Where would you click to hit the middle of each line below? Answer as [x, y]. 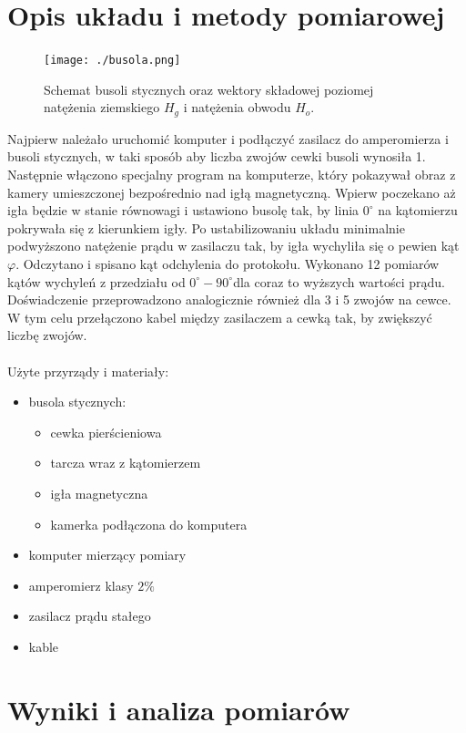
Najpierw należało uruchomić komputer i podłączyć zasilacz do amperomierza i [228, 138]
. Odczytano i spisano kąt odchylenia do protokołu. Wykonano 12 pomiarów [228, 263]
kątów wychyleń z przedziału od [96, 281]
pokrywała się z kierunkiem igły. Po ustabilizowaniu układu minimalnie [206, 227]
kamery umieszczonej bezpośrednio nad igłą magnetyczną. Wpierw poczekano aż [232, 192]
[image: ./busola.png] [112, 61]
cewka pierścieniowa [106, 432]
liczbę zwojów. [47, 335]
